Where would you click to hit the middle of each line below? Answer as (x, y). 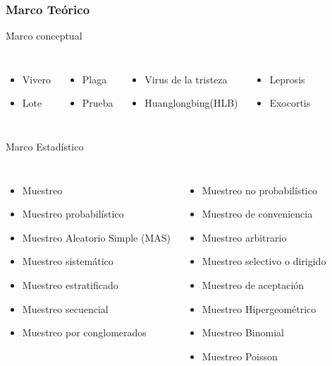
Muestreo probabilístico (73, 214)
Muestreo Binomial (243, 332)
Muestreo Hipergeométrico (259, 308)
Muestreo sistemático (68, 261)
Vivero (36, 79)
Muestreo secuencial (65, 308)
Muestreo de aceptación (253, 284)
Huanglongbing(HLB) (191, 103)
